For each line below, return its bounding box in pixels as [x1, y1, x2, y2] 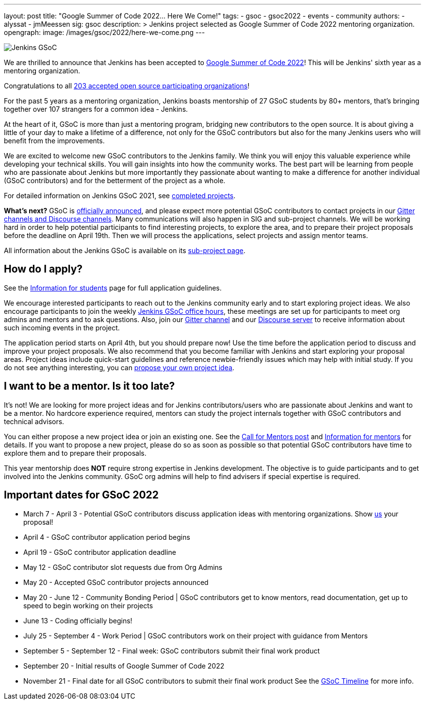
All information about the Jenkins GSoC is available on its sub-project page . [4, 246, 245, 255]
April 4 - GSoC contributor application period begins [23, 532, 190, 541]
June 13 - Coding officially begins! [23, 616, 132, 625]
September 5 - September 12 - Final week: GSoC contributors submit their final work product [23, 646, 320, 655]
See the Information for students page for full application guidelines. [4, 283, 222, 292]
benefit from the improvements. [4, 137, 105, 145]
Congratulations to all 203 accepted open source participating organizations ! [4, 82, 250, 90]
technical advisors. [4, 417, 65, 426]
